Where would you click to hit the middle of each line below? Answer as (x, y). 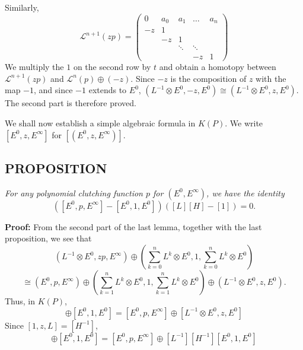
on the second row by (112, 67)
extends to (108, 90)
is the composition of (208, 78)
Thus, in (20, 301)
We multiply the (34, 67)
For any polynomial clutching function (74, 192)
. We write (244, 123)
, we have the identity (245, 192)
